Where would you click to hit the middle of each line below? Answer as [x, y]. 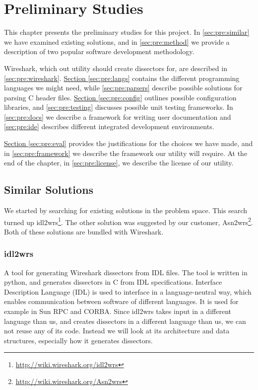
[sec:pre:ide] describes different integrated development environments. [109, 126]
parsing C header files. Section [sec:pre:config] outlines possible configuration [120, 97]
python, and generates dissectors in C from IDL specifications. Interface [113, 282]
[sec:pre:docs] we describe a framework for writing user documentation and [118, 117]
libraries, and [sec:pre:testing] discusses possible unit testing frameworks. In [119, 107]
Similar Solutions [49, 190]
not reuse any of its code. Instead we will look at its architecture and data [117, 331]
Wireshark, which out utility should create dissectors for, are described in [116, 68]
